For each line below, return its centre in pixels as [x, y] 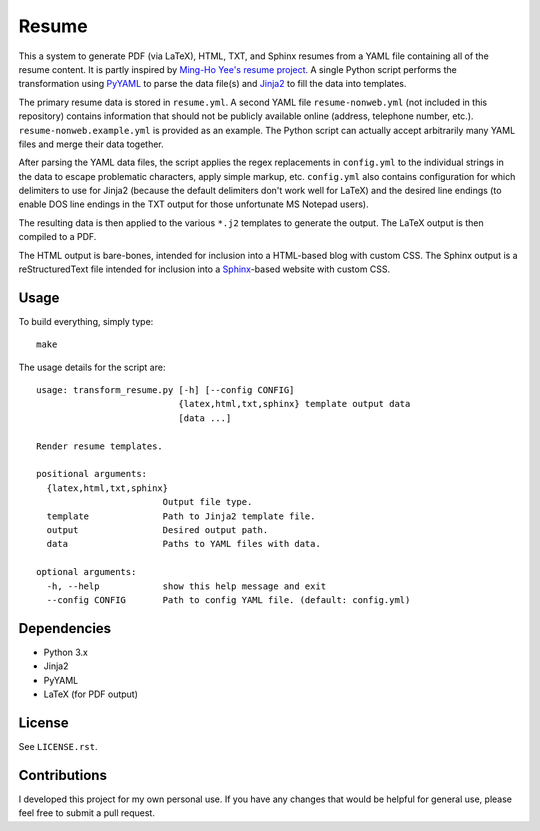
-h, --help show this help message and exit [186, 586]
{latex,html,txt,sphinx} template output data [294, 404]
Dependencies [65, 628]
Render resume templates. [100, 446]
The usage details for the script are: [92, 367]
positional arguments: [92, 474]
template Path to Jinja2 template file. [181, 516]
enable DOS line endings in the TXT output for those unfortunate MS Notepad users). [193, 204]
